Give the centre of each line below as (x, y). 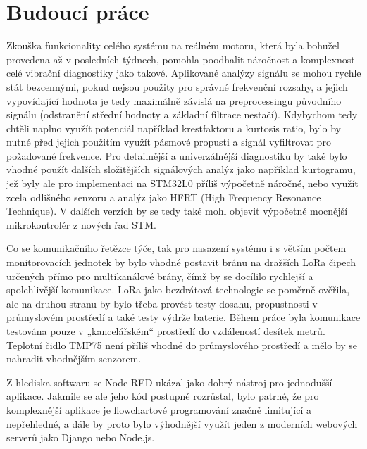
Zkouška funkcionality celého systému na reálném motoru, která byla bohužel (173, 45)
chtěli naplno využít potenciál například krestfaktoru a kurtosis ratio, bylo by (174, 128)
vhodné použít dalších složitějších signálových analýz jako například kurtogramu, (181, 169)
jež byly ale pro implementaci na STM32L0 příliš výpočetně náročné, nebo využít (182, 183)
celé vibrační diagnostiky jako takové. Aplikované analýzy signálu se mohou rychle (184, 73)
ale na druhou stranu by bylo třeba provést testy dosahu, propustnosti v (162, 303)
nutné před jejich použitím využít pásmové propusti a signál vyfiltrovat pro (169, 142)
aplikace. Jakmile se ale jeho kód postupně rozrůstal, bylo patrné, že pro (163, 396)
